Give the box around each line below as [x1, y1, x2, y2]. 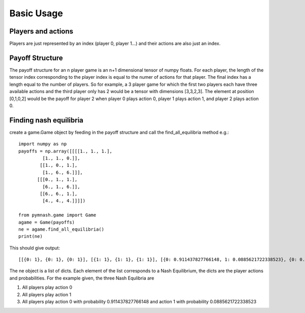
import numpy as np [18, 141, 67, 147]
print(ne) [18, 234, 43, 239]
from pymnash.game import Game [18, 212, 97, 218]
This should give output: [9, 244, 60, 251]
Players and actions [9, 27, 74, 36]
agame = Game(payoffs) [18, 219, 75, 225]
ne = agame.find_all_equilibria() [18, 226, 104, 232]
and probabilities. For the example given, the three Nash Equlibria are [9, 275, 155, 281]
